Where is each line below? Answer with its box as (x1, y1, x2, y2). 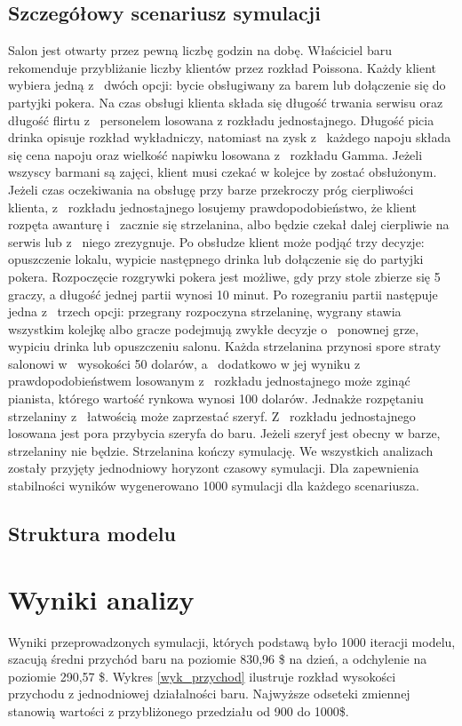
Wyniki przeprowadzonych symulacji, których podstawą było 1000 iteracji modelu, (8, 632, 456, 650)
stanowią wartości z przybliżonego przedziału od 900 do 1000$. (8, 701, 349, 720)
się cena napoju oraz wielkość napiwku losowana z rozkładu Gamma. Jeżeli (8, 145, 423, 164)
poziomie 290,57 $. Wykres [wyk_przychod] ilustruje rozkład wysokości (8, 666, 396, 685)
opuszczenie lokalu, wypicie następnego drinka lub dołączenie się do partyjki (8, 250, 424, 268)
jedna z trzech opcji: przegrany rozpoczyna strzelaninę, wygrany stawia (8, 302, 402, 321)
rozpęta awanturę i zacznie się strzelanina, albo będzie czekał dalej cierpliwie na (8, 215, 450, 234)
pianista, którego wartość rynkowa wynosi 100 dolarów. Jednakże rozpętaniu (8, 389, 424, 408)
